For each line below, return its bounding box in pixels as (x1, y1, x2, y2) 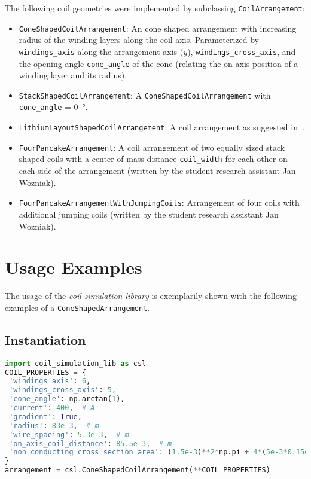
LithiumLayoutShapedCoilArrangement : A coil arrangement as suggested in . (19, 121, 304, 133)
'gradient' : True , (9, 412, 82, 421)
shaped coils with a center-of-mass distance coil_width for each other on (19, 152, 288, 165)
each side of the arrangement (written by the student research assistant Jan (19, 164, 296, 177)
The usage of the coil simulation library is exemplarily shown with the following (5, 289, 297, 302)
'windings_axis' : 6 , (9, 377, 91, 386)
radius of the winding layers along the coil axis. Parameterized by (19, 33, 259, 46)
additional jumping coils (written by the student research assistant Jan (19, 208, 279, 220)
